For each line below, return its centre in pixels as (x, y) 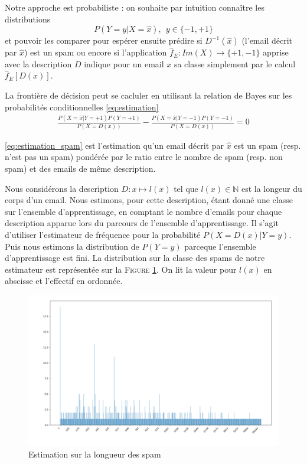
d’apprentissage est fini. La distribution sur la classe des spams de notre (135, 258)
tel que (186, 188)
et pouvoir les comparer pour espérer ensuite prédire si (104, 40)
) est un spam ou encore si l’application (95, 52)
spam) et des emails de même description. (80, 168)
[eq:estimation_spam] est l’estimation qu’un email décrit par (115, 145)
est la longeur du (272, 188)
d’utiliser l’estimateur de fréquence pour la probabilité (103, 234)
